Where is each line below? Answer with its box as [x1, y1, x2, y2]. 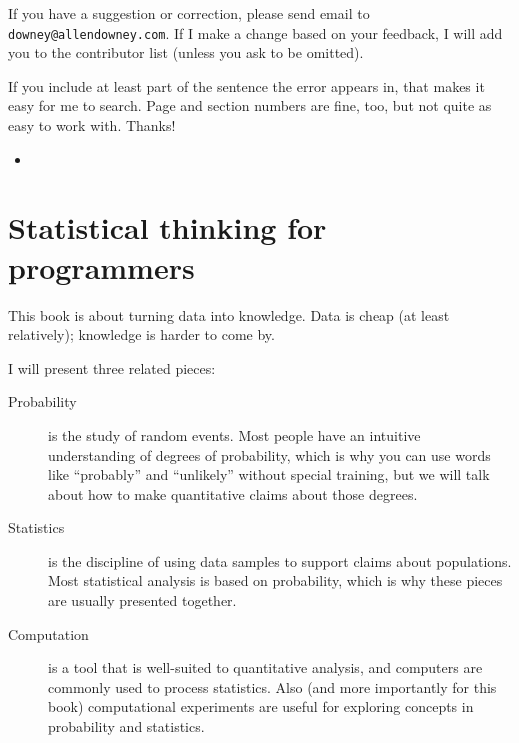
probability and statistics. [48, 716, 205, 737]
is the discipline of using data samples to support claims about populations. [48, 550, 512, 571]
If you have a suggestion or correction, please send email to [8, 3, 370, 23]
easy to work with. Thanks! [8, 115, 176, 136]
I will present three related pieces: [8, 357, 216, 378]
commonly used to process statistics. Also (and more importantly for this [48, 676, 497, 697]
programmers [8, 246, 195, 287]
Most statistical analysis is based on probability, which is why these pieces [48, 570, 503, 591]
